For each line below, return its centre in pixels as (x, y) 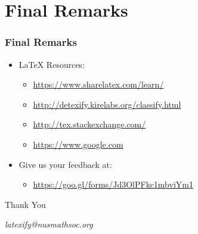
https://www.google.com (78, 144)
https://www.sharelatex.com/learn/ (98, 84)
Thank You (25, 204)
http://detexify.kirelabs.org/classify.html (107, 104)
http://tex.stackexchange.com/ (89, 124)
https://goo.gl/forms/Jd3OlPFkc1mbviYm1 (113, 184)
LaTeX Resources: (52, 64)
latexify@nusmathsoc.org (49, 224)
